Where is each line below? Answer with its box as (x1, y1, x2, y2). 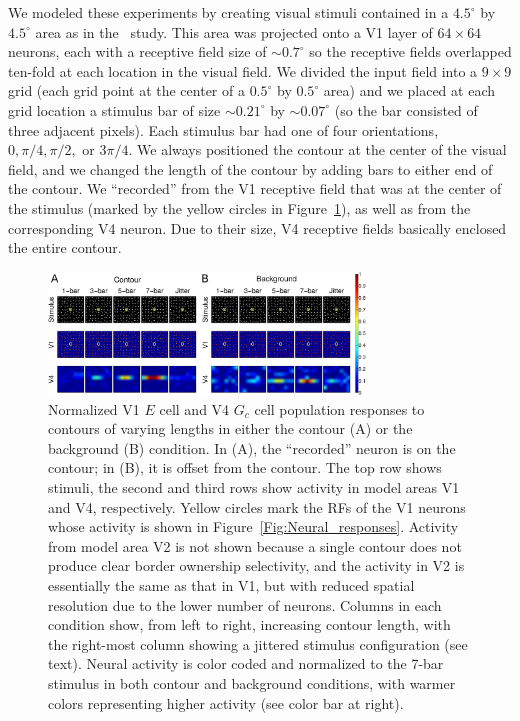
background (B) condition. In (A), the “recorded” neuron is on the (48, 437, 456, 458)
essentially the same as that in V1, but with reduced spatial (48, 574, 415, 595)
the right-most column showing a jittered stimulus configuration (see (48, 633, 468, 654)
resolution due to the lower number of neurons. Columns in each (48, 594, 442, 615)
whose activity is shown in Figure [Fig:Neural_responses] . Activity (48, 516, 459, 537)
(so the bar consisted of (334, 99, 478, 120)
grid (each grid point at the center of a (8, 80, 245, 101)
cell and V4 (159, 398, 230, 419)
